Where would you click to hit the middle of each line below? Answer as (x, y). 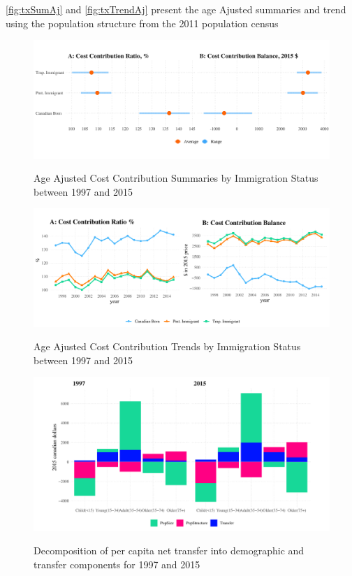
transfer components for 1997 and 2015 (117, 564)
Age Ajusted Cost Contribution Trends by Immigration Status (167, 346)
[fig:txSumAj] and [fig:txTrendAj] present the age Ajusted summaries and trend (176, 9)
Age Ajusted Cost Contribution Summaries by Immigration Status (176, 178)
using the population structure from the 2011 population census (142, 23)
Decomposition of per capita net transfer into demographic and (169, 550)
